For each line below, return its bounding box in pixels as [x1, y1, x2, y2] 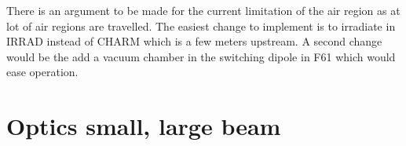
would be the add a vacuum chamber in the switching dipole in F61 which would [6, 48, 396, 64]
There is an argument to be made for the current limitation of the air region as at [6, 2, 401, 18]
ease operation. [6, 64, 79, 80]
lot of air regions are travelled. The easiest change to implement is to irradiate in [6, 17, 396, 34]
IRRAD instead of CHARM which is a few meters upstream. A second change [6, 33, 382, 49]
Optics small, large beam [6, 110, 281, 142]
